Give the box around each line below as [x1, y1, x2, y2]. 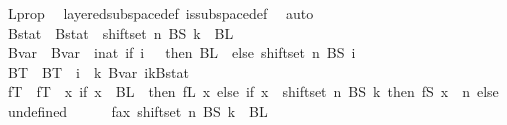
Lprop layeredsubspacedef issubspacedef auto [7, 3, 314, 23]
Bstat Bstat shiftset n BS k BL [7, 22, 234, 43]
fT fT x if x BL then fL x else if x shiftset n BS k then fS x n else [7, 81, 499, 102]
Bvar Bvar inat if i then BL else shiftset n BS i [7, 42, 356, 63]
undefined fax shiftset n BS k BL [7, 100, 268, 121]
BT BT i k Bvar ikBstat [7, 61, 189, 82]
